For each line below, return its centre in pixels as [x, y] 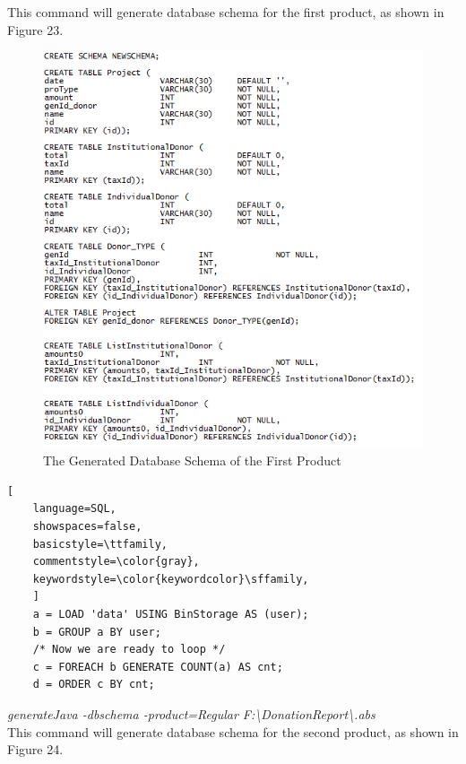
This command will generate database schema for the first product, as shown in [226, 12]
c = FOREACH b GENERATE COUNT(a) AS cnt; [158, 667]
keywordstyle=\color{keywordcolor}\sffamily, [171, 579]
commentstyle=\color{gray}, [116, 562]
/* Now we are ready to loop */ [129, 650]
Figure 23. [35, 29]
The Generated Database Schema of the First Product [192, 460]
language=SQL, [74, 509]
